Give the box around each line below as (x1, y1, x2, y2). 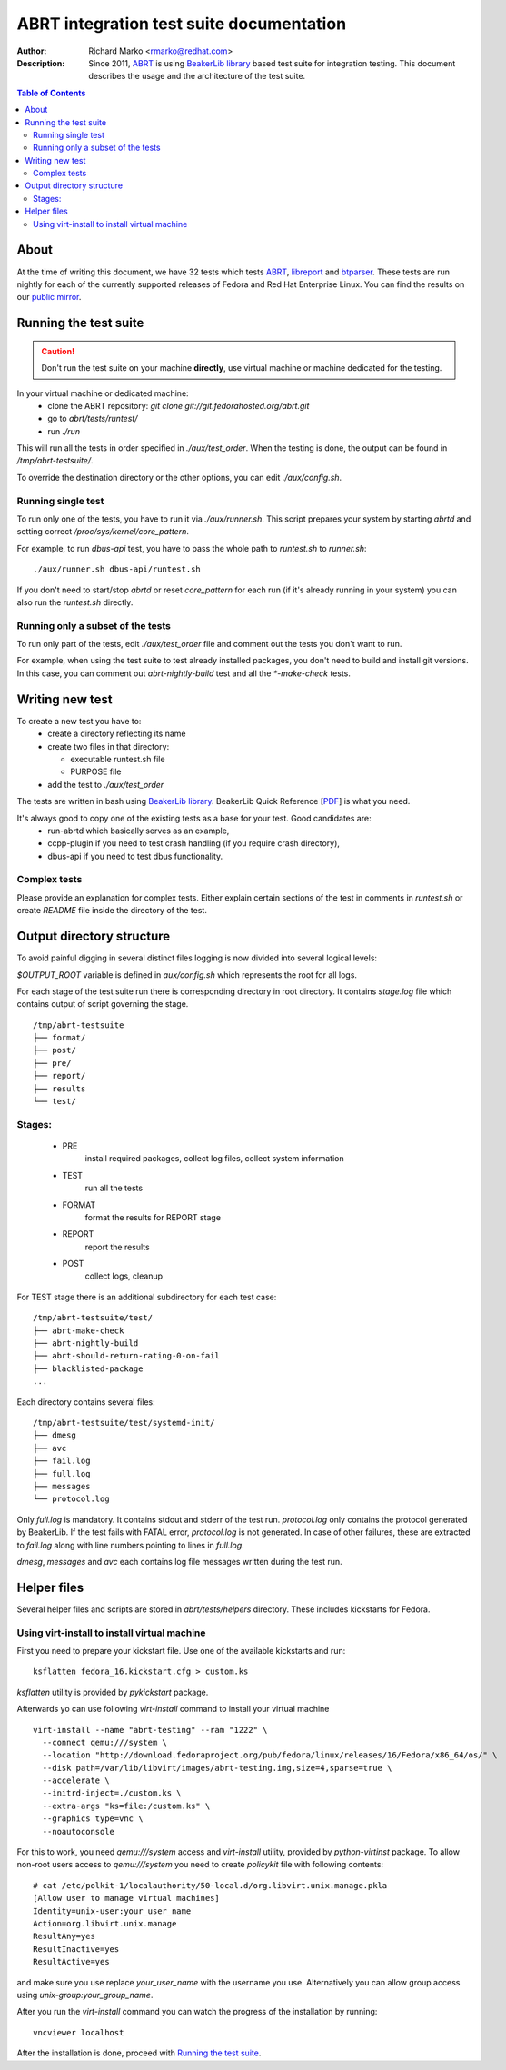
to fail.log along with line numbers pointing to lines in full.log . (16, 1539, 244, 1550)
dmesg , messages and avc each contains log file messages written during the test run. (16, 1556, 342, 1567)
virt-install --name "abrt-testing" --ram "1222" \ (33, 1725, 268, 1735)
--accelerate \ (42, 1776, 110, 1786)
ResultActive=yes (33, 1956, 110, 1967)
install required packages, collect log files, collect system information (84, 1153, 344, 1164)
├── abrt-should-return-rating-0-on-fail (33, 1350, 220, 1361)
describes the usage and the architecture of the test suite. (88, 71, 306, 82)
